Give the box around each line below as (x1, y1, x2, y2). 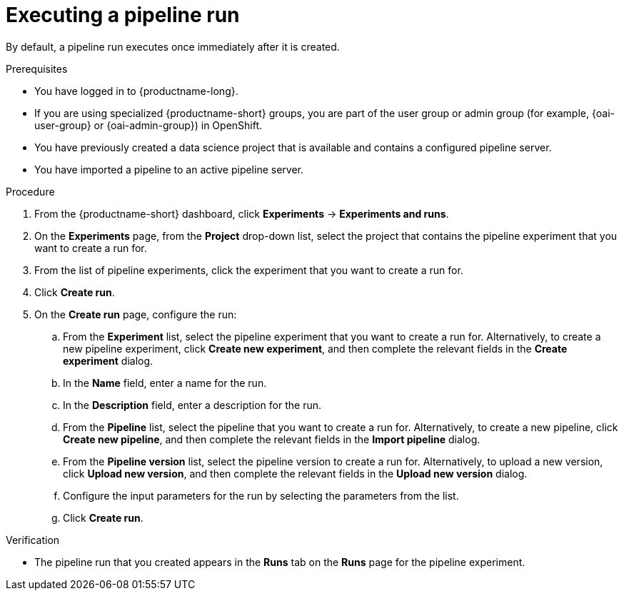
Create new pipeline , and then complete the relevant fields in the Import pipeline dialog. (63, 433, 480, 445)
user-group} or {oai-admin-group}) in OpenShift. (34, 118, 263, 131)
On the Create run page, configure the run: (34, 308, 237, 320)
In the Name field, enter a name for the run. (63, 376, 267, 389)
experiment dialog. (63, 354, 154, 367)
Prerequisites (6, 62, 68, 75)
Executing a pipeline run (6, 3, 240, 27)
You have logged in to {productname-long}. (34, 84, 238, 97)
